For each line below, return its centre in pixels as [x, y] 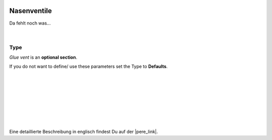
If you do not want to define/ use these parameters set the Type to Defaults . [89, 66]
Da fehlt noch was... [30, 23]
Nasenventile [31, 11]
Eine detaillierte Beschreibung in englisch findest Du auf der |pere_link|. [84, 131]
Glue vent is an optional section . [43, 57]
